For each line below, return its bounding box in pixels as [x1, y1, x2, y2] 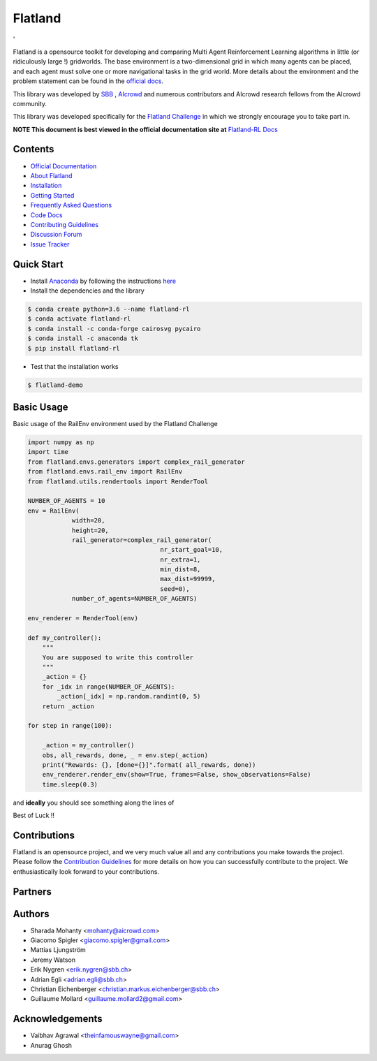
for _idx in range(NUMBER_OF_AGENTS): [42, 682, 175, 691]
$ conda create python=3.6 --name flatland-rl [27, 305, 190, 313]
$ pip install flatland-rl [27, 344, 120, 352]
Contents [13, 143, 54, 155]
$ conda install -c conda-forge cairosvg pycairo [27, 325, 201, 332]
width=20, [71, 517, 105, 525]
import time [27, 448, 69, 456]
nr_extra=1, [160, 555, 201, 564]
